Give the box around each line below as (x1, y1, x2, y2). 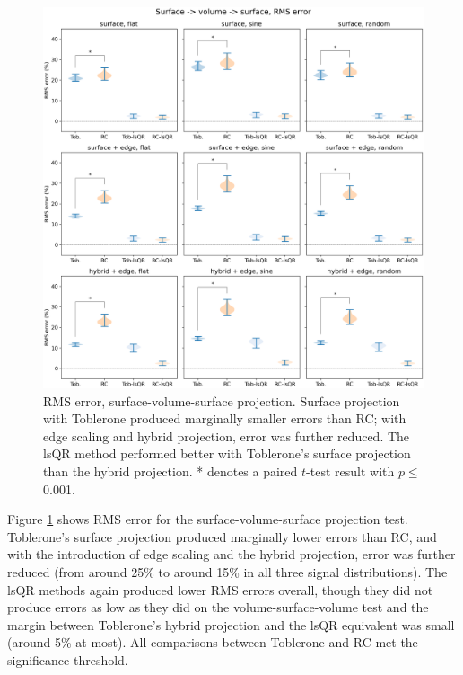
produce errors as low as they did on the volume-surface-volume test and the (7, 598, 429, 617)
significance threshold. (7, 650, 128, 669)
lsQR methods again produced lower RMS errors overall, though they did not (7, 580, 433, 599)
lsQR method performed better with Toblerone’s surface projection (43, 444, 411, 463)
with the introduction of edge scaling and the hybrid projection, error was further (7, 545, 456, 564)
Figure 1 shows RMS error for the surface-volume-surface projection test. (7, 510, 408, 528)
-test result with (306, 461, 395, 480)
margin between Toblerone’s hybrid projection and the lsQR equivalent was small (7, 615, 455, 634)
